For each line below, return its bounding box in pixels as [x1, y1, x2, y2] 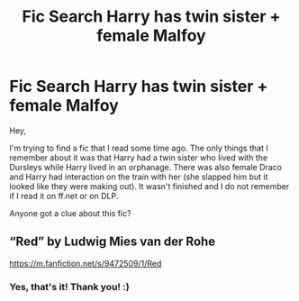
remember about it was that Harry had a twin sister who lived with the [9, 151, 268, 163]
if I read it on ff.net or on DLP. [9, 190, 119, 201]
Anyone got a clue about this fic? [9, 207, 132, 218]
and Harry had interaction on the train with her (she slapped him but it [9, 171, 268, 182]
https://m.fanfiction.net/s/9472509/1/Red [9, 258, 162, 269]
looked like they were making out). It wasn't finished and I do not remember [9, 180, 290, 191]
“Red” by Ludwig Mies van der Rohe [9, 234, 216, 250]
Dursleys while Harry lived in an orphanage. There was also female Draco [9, 161, 282, 172]
